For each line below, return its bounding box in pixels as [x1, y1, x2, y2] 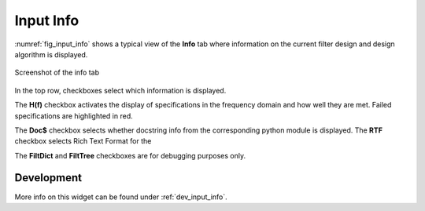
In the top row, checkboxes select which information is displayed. [14, 85, 227, 95]
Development [14, 171, 83, 184]
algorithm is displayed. [14, 49, 88, 59]
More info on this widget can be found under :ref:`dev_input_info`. [14, 192, 227, 202]
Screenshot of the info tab [14, 67, 100, 78]
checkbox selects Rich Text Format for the [14, 136, 152, 146]
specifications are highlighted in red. [14, 111, 133, 121]
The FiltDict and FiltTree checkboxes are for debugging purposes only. [14, 151, 246, 160]
